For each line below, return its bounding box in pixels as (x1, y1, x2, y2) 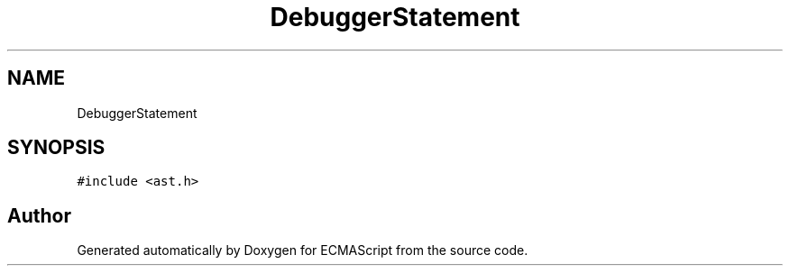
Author (7, 204, 71, 227)
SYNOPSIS (7, 136, 106, 159)
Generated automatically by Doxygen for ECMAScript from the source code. (77, 242, 528, 259)
